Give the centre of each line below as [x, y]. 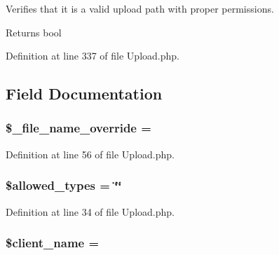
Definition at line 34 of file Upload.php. [90, 211]
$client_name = [53, 243]
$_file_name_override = [79, 128]
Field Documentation [84, 94]
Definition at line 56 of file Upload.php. [90, 154]
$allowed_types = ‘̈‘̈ [64, 185]
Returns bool [34, 32]
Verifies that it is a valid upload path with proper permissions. [140, 8]
